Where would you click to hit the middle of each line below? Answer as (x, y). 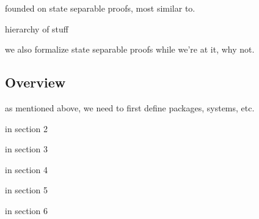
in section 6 (27, 210)
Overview (35, 82)
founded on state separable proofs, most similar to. (100, 8)
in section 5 (27, 190)
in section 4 (27, 169)
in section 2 (27, 128)
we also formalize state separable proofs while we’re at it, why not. (130, 49)
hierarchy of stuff (37, 28)
